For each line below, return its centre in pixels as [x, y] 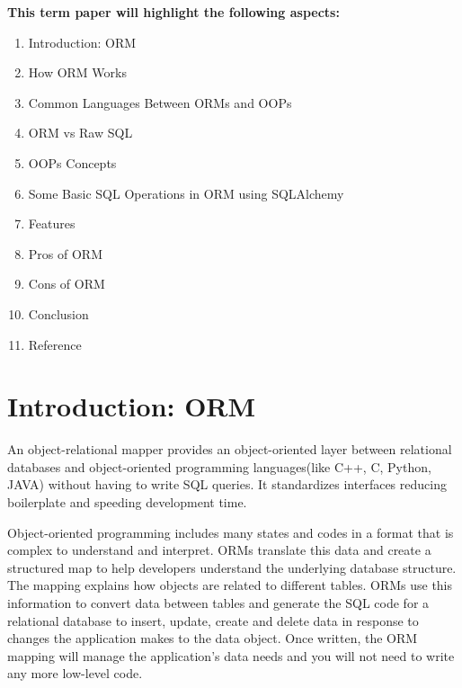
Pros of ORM [65, 253]
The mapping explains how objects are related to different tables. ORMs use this [230, 585]
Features [52, 223]
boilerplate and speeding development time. [127, 502]
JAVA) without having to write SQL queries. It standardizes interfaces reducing [227, 484]
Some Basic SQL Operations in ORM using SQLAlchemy [186, 193]
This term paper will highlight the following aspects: [173, 12]
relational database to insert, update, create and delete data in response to [213, 620]
